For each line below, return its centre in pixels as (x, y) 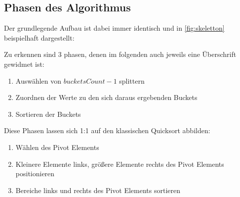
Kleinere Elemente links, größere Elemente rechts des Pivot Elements (120, 164)
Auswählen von (39, 80)
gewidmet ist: (24, 64)
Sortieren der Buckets (48, 114)
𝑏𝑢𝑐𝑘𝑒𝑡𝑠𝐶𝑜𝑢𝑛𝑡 (84, 81)
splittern (132, 80)
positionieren (35, 173)
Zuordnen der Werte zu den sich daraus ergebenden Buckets (106, 97)
